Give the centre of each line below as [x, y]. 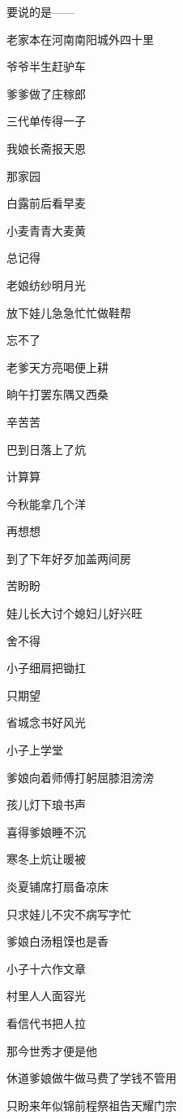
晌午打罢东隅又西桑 [57, 394]
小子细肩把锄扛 [46, 668]
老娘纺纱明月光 [46, 284]
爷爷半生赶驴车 [46, 66]
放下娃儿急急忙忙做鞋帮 [69, 312]
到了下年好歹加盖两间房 [69, 558]
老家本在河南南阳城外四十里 [80, 39]
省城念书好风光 [46, 722]
